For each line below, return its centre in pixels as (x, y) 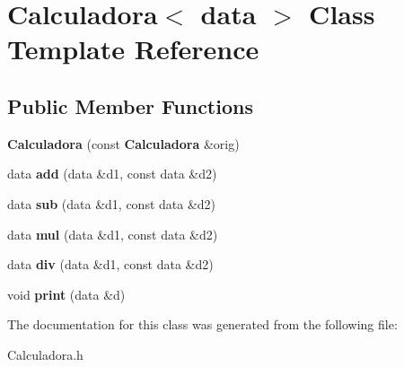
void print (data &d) (66, 294)
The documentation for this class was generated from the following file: (202, 324)
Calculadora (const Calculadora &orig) (123, 143)
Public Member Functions (130, 105)
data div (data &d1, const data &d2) (110, 264)
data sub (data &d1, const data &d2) (112, 203)
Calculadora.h (45, 354)
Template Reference (133, 49)
